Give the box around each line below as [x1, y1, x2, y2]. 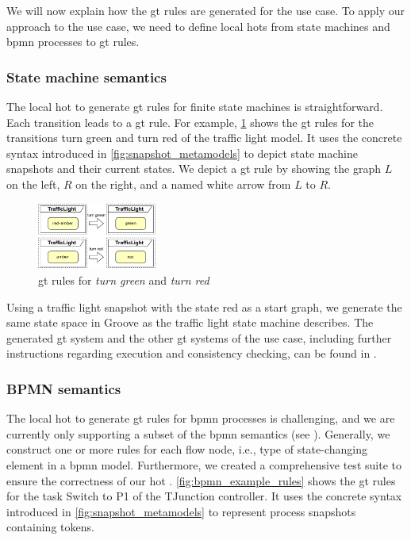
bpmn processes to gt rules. [6, 33, 140, 50]
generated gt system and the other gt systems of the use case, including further [6, 329, 392, 346]
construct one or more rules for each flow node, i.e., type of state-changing [6, 441, 368, 458]
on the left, [6, 175, 60, 192]
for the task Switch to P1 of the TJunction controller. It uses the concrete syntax [6, 488, 402, 504]
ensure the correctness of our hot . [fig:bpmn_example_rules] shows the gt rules [6, 472, 396, 488]
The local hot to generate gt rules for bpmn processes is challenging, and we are [6, 410, 395, 427]
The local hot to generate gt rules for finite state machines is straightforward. [6, 98, 383, 114]
